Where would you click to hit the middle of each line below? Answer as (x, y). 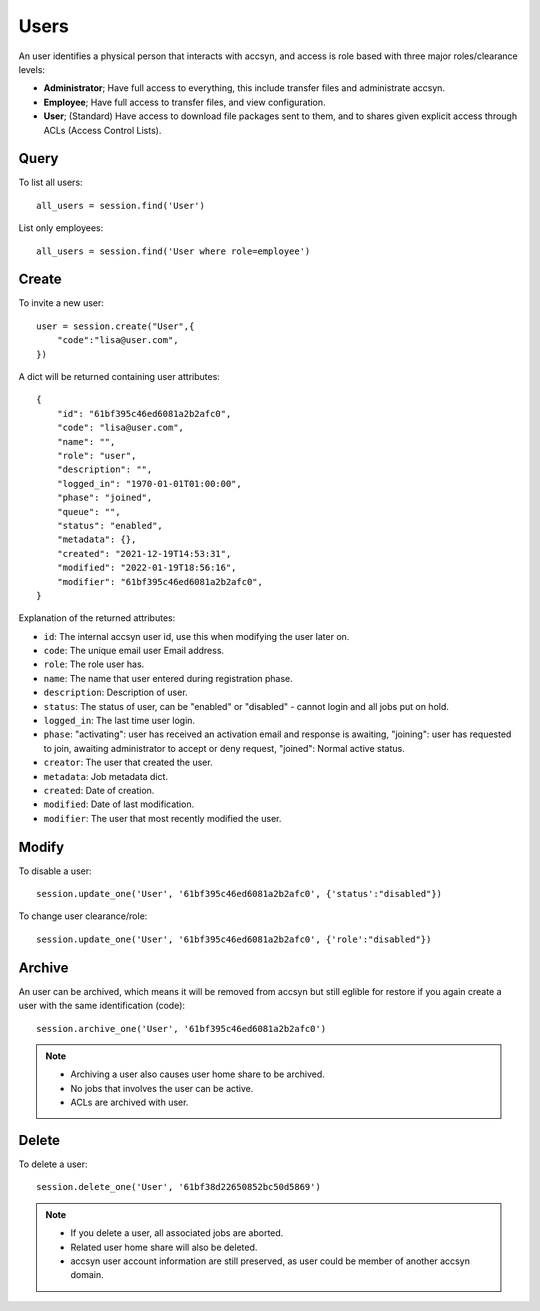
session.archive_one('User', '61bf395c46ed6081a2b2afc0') (181, 1028)
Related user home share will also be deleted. (164, 1247)
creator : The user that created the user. (128, 762)
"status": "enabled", (110, 525)
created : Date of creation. (99, 790)
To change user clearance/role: (83, 916)
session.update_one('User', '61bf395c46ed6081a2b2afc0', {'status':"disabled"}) (239, 894)
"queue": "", (88, 511)
